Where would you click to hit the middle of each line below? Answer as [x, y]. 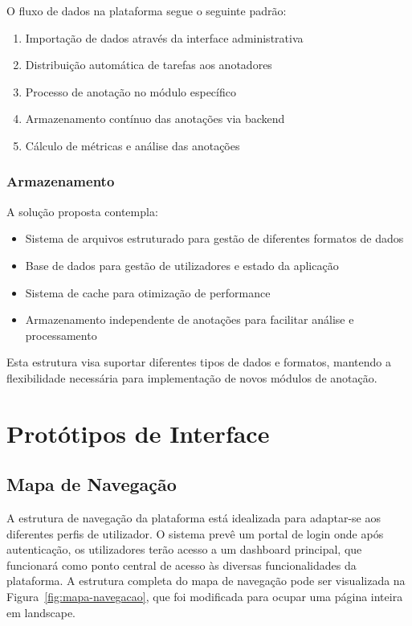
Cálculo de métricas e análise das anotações [133, 145]
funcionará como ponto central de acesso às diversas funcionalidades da [182, 565]
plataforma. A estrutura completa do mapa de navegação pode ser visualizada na [206, 581]
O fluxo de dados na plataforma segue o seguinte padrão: [147, 10]
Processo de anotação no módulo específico [131, 91]
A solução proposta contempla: [82, 211]
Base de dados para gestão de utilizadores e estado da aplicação [182, 265]
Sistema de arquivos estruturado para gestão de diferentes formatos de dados [214, 238]
